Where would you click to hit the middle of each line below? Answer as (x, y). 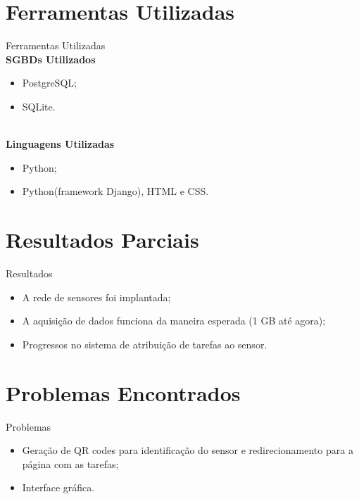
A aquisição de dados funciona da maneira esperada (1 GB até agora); (174, 321)
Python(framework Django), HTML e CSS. (115, 191)
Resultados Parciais (102, 240)
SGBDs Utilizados (51, 59)
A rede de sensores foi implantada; (96, 297)
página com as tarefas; (70, 463)
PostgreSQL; (49, 83)
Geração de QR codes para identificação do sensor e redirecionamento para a (188, 450)
